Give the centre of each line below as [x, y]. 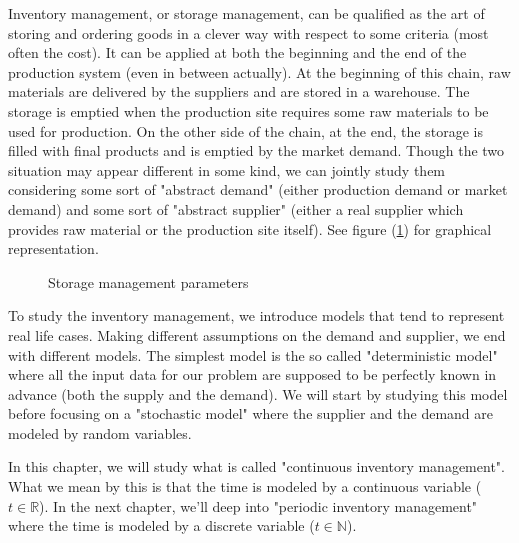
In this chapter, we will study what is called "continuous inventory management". [256, 466]
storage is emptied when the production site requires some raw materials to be [248, 110]
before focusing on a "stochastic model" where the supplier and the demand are [250, 413]
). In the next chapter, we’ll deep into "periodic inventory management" [258, 505]
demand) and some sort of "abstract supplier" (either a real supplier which [236, 208]
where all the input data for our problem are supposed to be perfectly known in [252, 374]
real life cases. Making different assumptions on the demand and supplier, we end [257, 334]
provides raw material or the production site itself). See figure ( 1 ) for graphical [250, 228]
